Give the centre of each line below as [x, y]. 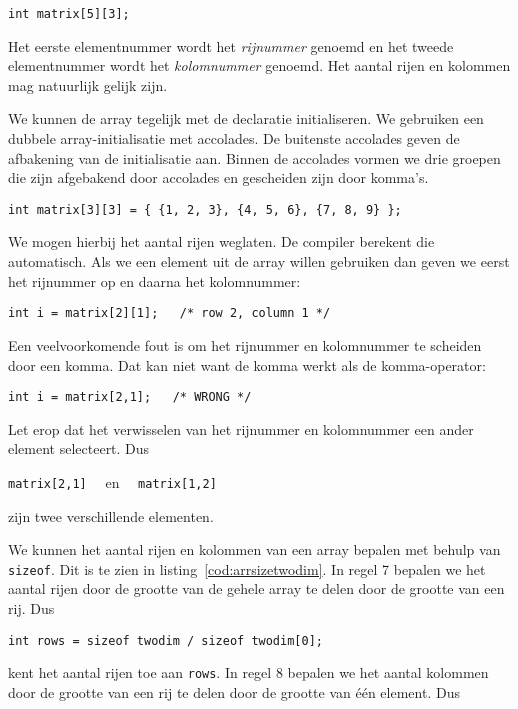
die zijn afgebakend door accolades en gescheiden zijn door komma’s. [218, 177]
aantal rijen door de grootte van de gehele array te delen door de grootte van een [256, 588]
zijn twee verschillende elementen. [111, 515]
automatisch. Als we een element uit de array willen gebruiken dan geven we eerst [259, 261]
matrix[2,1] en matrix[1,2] [112, 481]
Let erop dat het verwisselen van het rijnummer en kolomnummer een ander [241, 428]
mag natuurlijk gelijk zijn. [88, 84]
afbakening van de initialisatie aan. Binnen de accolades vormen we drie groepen [254, 157]
